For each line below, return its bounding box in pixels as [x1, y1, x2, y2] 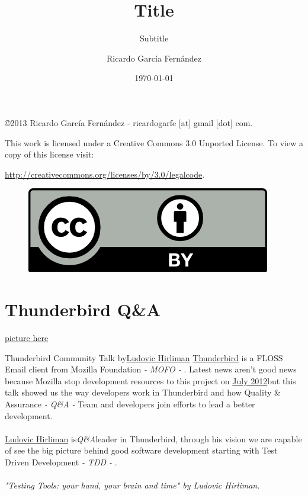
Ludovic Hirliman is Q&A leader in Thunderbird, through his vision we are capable [5, 432, 302, 445]
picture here [5, 332, 49, 343]
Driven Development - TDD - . [5, 455, 117, 468]
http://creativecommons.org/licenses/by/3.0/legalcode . [5, 168, 205, 180]
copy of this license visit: [5, 148, 94, 160]
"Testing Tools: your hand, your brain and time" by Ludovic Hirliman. [5, 479, 260, 491]
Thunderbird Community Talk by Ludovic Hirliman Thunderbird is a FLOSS [5, 351, 283, 364]
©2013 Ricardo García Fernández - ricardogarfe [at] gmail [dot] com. [5, 116, 253, 128]
